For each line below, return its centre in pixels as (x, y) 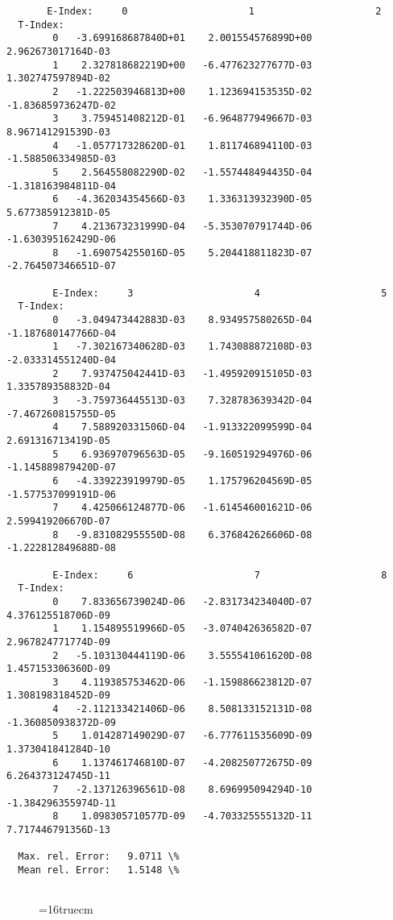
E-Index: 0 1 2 (214, 11)
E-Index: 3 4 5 (220, 293)
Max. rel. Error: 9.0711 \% (99, 857)
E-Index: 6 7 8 (220, 575)
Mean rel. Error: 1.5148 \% (99, 870)
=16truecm (66, 909)
